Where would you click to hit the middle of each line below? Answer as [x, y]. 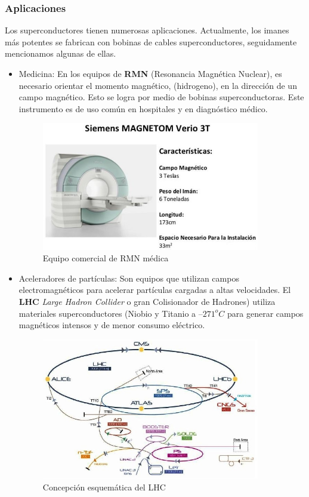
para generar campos [265, 313]
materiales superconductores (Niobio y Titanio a [107, 313]
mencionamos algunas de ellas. [61, 53]
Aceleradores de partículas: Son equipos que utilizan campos [129, 278]
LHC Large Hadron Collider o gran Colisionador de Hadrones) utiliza [147, 301]
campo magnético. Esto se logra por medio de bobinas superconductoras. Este [161, 97]
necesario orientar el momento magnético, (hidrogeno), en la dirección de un [158, 85]
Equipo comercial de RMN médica [106, 258]
